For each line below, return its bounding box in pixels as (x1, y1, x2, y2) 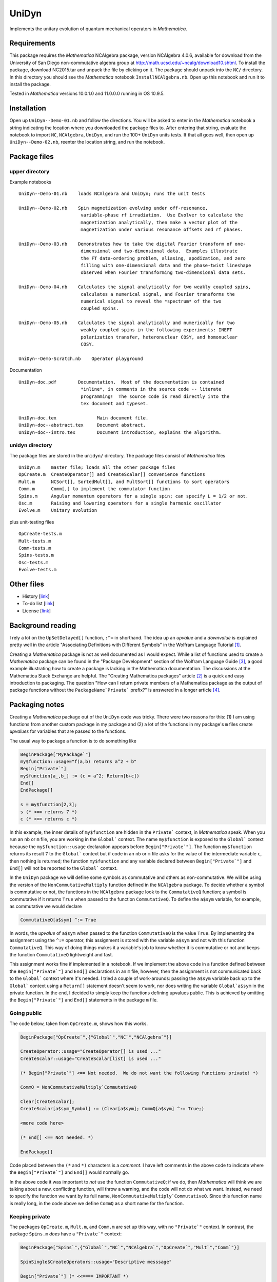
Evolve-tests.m (18, 567, 57, 573)
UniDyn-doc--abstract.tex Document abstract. (18, 422, 146, 428)
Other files (9, 579, 45, 588)
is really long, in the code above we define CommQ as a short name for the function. (9, 1200, 184, 1206)
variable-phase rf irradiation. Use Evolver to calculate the (80, 212, 243, 218)
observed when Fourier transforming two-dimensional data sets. (80, 270, 246, 275)
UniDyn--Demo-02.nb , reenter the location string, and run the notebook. (9, 139, 165, 145)
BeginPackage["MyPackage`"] (20, 751, 91, 757)
